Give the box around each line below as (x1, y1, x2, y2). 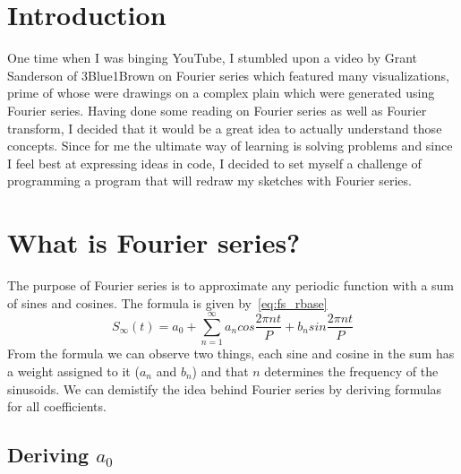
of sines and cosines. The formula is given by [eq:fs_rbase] (7, 293, 328, 312)
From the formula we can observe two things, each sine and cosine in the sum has (7, 344, 455, 363)
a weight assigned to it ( (7, 361, 140, 380)
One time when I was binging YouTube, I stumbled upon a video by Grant (7, 48, 418, 67)
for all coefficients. (7, 397, 107, 416)
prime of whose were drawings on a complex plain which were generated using (7, 83, 435, 102)
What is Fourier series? (7, 224, 301, 261)
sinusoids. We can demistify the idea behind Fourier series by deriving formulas (7, 379, 442, 398)
